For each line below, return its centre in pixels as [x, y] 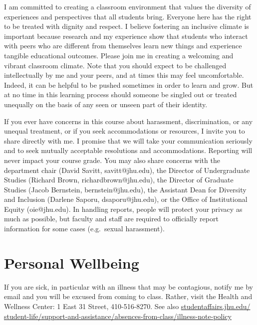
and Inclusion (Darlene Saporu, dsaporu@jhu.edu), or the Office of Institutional [126, 199]
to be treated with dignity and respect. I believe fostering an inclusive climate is [127, 26]
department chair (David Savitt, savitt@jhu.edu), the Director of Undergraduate [127, 170]
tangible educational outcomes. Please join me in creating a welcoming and [119, 55]
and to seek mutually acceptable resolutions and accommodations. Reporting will [128, 150]
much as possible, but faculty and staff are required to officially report [111, 219]
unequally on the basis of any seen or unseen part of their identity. [106, 104]
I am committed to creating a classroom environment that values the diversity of [128, 6]
